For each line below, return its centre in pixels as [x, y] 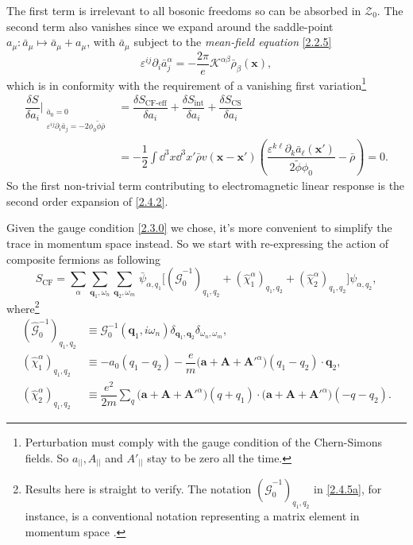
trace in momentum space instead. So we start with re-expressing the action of [198, 244]
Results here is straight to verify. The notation [138, 489]
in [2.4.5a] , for [348, 489]
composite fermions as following [83, 259]
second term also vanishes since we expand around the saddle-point [170, 26]
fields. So [47, 457]
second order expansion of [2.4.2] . [87, 201]
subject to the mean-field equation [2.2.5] [233, 42]
